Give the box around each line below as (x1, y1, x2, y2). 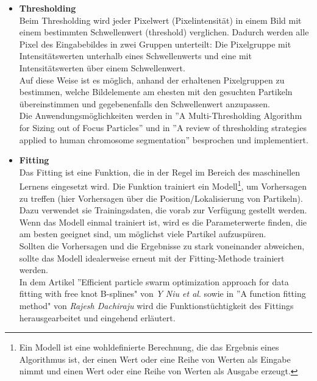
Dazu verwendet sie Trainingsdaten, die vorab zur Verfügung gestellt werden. (19, 204, 307, 216)
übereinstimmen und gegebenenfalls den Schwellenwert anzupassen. (19, 97, 270, 110)
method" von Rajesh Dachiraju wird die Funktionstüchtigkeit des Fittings (19, 299, 294, 312)
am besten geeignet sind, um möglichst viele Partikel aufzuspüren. (19, 227, 266, 240)
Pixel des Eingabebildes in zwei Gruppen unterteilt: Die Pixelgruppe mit (19, 37, 291, 50)
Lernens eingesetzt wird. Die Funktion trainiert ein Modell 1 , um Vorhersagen (19, 178, 307, 192)
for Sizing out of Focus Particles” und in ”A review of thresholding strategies (19, 121, 307, 134)
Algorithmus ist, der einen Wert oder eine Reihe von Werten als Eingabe (19, 352, 291, 365)
